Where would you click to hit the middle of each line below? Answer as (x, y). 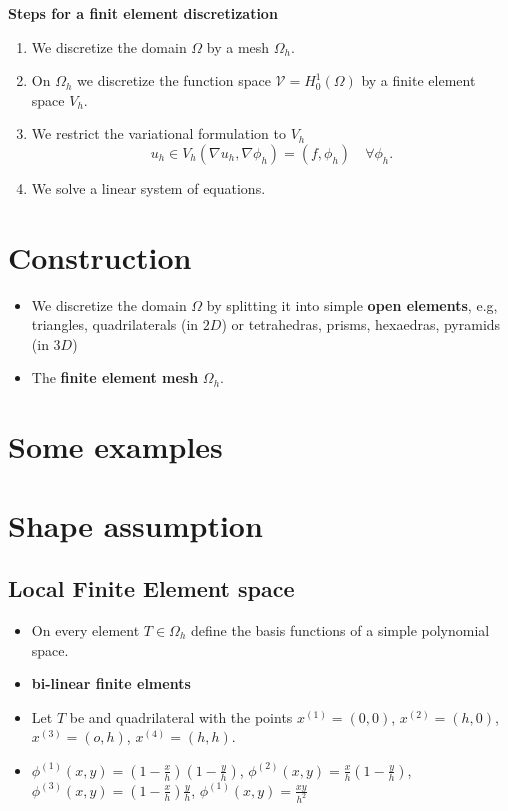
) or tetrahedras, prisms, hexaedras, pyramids (361, 324)
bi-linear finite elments (111, 683)
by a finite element (418, 80)
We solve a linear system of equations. (148, 187)
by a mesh (238, 46)
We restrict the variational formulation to (158, 133)
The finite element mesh (115, 377)
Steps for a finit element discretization (143, 13)
